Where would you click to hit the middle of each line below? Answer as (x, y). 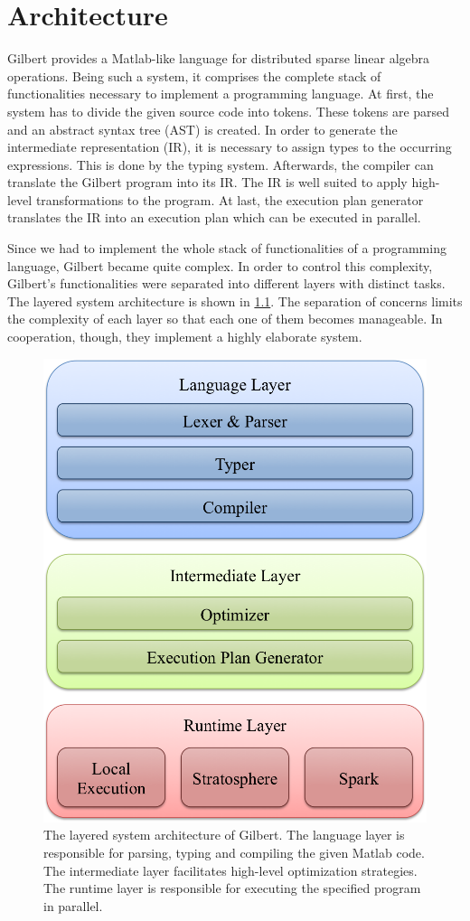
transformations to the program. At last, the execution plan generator (230, 199)
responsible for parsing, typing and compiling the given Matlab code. (234, 852)
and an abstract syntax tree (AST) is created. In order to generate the (202, 129)
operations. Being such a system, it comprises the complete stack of (194, 75)
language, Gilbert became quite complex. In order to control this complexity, (220, 265)
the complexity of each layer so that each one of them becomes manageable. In (225, 319)
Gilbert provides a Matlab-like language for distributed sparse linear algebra (219, 58)
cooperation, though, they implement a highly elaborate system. (185, 337)
